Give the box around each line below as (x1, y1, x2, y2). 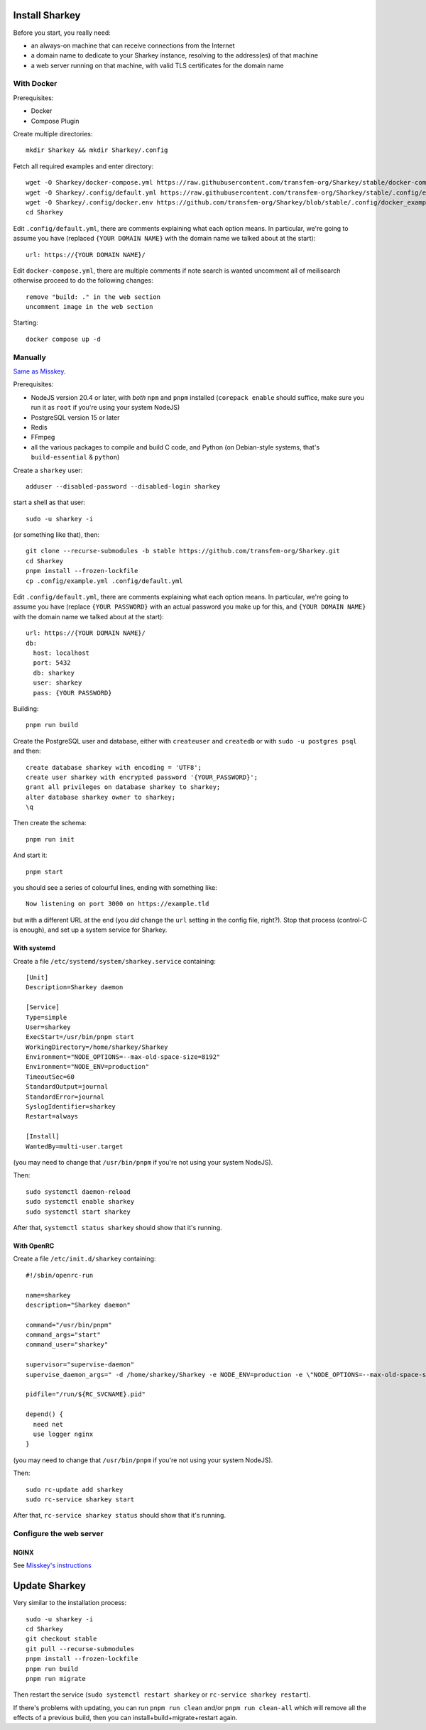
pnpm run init (26, 835, 75, 843)
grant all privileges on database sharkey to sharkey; (26, 783, 221, 791)
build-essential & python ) (31, 453, 120, 462)
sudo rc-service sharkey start (26, 1495, 135, 1503)
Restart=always (26, 1112, 79, 1121)
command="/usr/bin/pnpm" (26, 1321, 112, 1329)
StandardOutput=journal (26, 1083, 109, 1091)
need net (33, 1420, 64, 1428)
